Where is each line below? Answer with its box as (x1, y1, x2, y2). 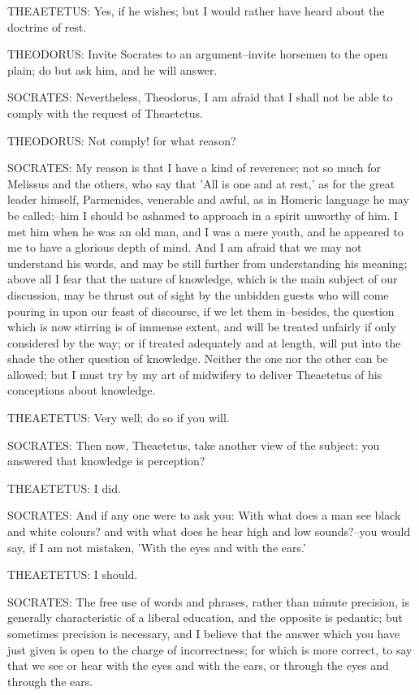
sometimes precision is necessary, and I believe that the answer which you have (7, 625, 400, 641)
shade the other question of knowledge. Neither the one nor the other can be (7, 350, 388, 367)
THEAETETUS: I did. (7, 479, 121, 496)
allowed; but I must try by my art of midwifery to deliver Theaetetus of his (7, 365, 382, 382)
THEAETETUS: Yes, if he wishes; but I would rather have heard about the (7, 2, 385, 19)
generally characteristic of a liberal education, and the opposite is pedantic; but (7, 609, 403, 626)
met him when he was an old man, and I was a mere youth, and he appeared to (7, 222, 404, 240)
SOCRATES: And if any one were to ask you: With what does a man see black (7, 507, 401, 524)
